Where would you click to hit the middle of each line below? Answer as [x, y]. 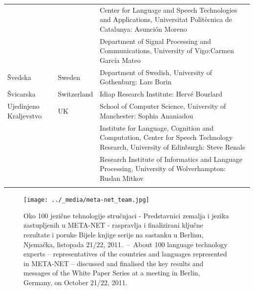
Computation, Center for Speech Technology [166, 137]
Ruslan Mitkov [122, 178]
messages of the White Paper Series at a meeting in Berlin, [112, 273]
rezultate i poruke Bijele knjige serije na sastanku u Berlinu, [114, 234]
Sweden [69, 77]
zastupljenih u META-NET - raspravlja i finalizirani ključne [113, 225]
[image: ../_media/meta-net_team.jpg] [86, 200]
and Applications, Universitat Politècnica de [166, 19]
